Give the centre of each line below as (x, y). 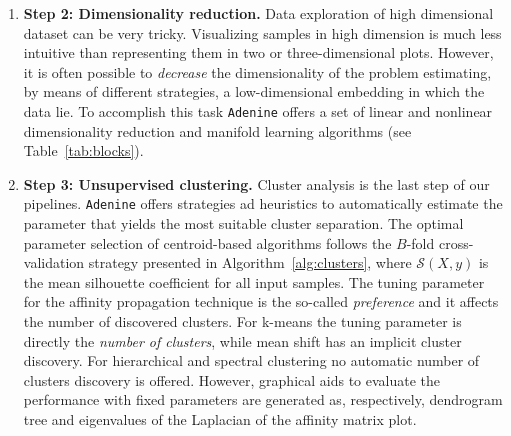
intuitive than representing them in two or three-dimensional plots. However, (258, 52)
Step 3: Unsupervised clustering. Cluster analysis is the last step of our (256, 183)
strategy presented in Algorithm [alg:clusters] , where (250, 262)
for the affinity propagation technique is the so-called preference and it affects (261, 301)
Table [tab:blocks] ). (83, 150)
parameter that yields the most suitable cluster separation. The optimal (243, 223)
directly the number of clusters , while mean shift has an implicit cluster (242, 340)
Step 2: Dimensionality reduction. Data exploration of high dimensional (258, 13)
